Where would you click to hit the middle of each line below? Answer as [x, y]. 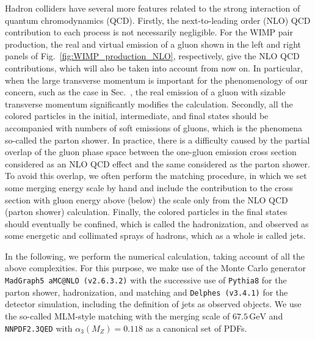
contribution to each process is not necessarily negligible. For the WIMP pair [149, 32]
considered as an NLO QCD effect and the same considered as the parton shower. [157, 163]
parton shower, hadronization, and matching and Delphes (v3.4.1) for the [147, 292]
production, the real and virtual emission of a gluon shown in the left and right [153, 44]
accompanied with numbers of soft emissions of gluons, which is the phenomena [154, 127]
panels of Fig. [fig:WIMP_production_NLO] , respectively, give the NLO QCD [152, 56]
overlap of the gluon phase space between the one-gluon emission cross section [151, 152]
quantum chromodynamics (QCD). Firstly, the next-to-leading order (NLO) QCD [158, 20]
